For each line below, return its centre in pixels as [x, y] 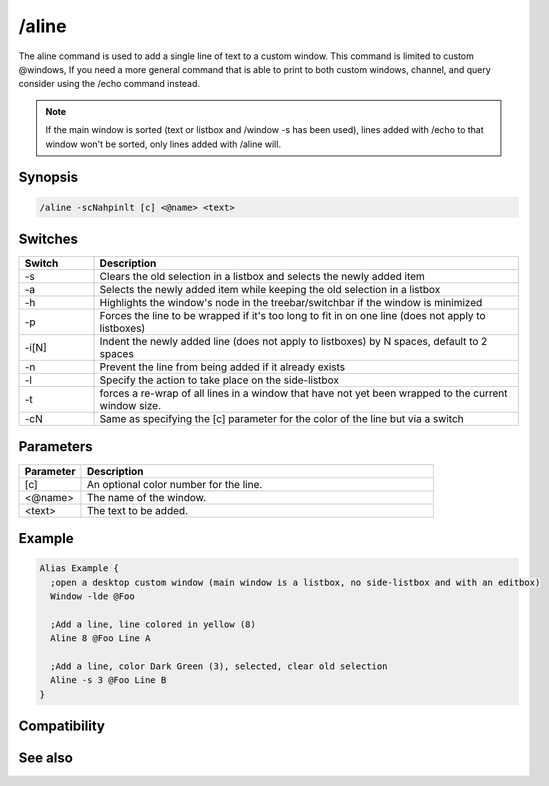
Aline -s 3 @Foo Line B [108, 680]
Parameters [55, 446]
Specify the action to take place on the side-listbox [219, 380]
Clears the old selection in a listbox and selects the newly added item [262, 276]
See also [46, 758]
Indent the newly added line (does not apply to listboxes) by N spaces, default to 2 [293, 341]
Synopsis [48, 177]
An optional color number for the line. [174, 484]
